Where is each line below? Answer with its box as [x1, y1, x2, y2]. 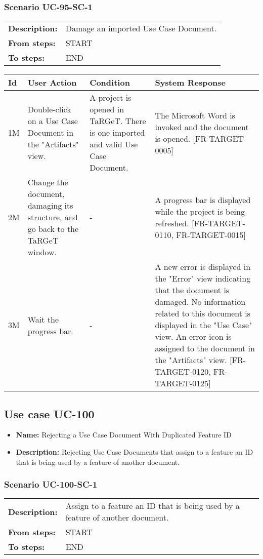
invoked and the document [155, 121, 249, 133]
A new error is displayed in [155, 261, 251, 273]
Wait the [27, 313, 59, 325]
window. [27, 246, 57, 258]
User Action [27, 76, 77, 89]
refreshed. [155, 217, 189, 229]
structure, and [27, 211, 78, 223]
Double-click [27, 103, 71, 115]
